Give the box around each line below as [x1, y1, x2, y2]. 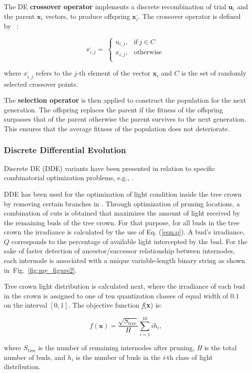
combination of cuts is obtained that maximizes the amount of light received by [4, 208, 240, 218]
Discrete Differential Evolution [4, 144, 126, 156]
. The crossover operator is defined [138, 11, 241, 21]
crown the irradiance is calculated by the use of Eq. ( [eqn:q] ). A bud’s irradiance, [4, 227, 245, 237]
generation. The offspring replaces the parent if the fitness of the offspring [4, 104, 223, 114]
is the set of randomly [181, 68, 247, 78]
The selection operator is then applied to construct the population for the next [4, 95, 247, 105]
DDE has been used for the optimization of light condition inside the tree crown [4, 188, 242, 199]
